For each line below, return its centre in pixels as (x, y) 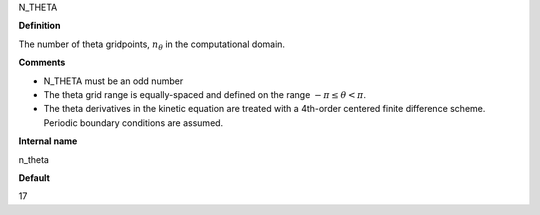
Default (34, 177)
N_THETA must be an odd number (113, 81)
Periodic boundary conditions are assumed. (133, 122)
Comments (42, 62)
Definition (39, 26)
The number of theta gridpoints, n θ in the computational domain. (151, 45)
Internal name (48, 141)
